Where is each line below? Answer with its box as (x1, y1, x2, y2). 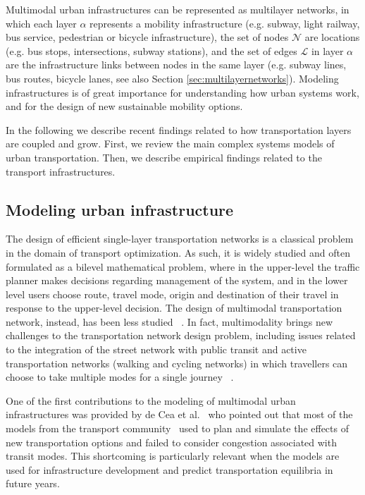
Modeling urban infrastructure (6, 198, 234, 220)
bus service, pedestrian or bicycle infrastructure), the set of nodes (6, 30, 289, 44)
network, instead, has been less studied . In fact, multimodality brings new (6, 314, 333, 329)
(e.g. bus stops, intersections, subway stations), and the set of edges (6, 43, 297, 58)
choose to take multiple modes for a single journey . (6, 369, 234, 384)
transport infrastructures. (6, 164, 116, 178)
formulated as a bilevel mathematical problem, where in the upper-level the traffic (6, 259, 360, 274)
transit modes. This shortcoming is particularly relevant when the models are (6, 448, 340, 463)
